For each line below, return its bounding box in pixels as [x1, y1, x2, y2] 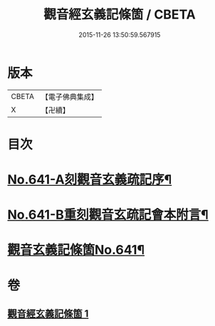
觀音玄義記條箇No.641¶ [7, 242, 145, 258]
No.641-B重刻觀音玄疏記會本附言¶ [7, 207, 209, 223]
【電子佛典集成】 [41, 92, 98, 102]
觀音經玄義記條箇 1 [7, 307, 89, 320]
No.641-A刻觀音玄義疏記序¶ [7, 172, 172, 188]
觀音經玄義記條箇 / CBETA [43, 6, 196, 23]
